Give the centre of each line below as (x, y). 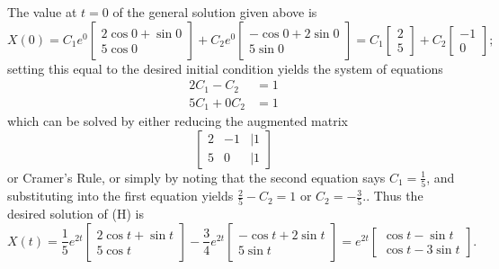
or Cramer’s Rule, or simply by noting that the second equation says (196, 177)
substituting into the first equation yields (120, 196)
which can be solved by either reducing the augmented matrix (178, 121)
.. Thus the (393, 196)
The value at (42, 12)
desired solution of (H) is (76, 214)
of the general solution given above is (215, 12)
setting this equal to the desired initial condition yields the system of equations (225, 68)
